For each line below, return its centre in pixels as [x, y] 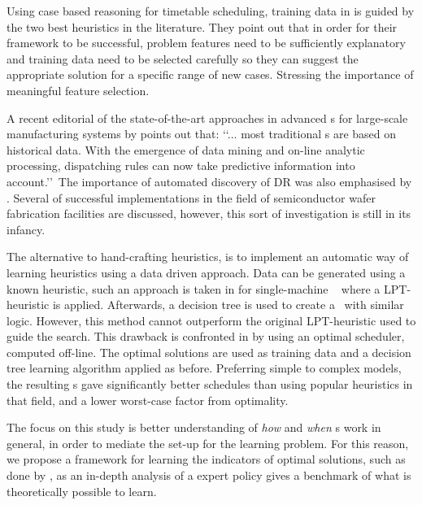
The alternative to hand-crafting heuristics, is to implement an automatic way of [208, 257]
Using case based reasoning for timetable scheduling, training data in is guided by [211, 11]
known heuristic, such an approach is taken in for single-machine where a [194, 288]
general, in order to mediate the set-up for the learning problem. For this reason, [208, 443]
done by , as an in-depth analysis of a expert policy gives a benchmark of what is [209, 475]
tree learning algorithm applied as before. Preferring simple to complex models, [204, 368]
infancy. [26, 229]
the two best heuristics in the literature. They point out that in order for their [202, 26]
